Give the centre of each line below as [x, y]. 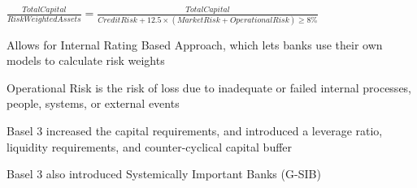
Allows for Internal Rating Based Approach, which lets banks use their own [195, 44]
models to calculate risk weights [86, 60]
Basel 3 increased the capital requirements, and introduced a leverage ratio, [195, 130]
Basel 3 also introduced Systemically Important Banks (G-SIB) [164, 174]
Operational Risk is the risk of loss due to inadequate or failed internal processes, [209, 87]
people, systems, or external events [93, 103]
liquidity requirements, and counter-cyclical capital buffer [150, 146]
